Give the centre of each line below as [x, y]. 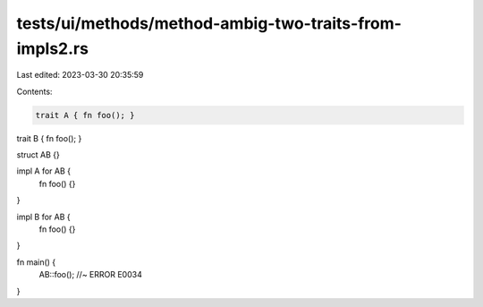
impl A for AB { [44, 171]
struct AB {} [38, 155]
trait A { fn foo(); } [85, 115]
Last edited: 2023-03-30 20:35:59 [80, 75]
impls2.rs [53, 48]
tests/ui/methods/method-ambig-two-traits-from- [209, 23]
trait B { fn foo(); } [49, 138]
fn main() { [36, 262]
